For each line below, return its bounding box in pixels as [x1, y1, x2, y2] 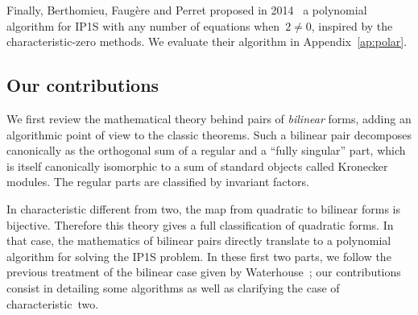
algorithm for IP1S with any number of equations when [6, 17, 280, 34]
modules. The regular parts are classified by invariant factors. [6, 173, 309, 190]
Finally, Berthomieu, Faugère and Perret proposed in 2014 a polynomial [6, 2, 367, 18]
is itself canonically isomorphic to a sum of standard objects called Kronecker [6, 157, 388, 174]
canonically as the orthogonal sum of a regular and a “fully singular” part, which [6, 142, 406, 159]
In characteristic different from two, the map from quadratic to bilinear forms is [6, 200, 400, 217]
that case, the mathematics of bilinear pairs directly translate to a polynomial [6, 232, 391, 249]
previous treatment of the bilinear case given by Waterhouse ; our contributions [6, 263, 401, 280]
